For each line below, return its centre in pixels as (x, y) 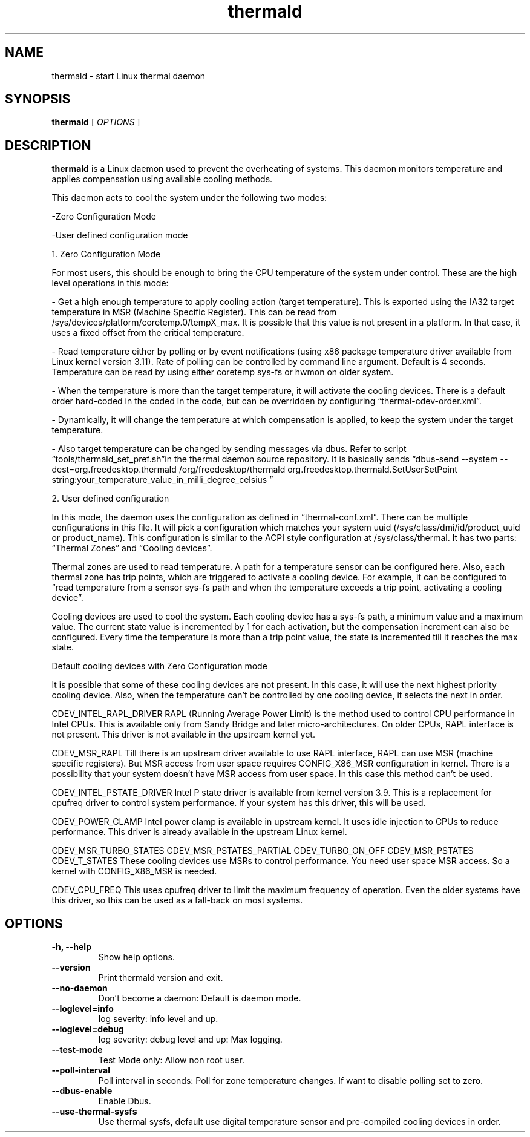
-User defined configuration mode (120, 235)
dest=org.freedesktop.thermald (114, 470)
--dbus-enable (82, 1091)
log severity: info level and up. (158, 1019)
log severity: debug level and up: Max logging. (190, 1040)
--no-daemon (80, 988)
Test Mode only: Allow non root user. (171, 1060)
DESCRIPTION (48, 145)
